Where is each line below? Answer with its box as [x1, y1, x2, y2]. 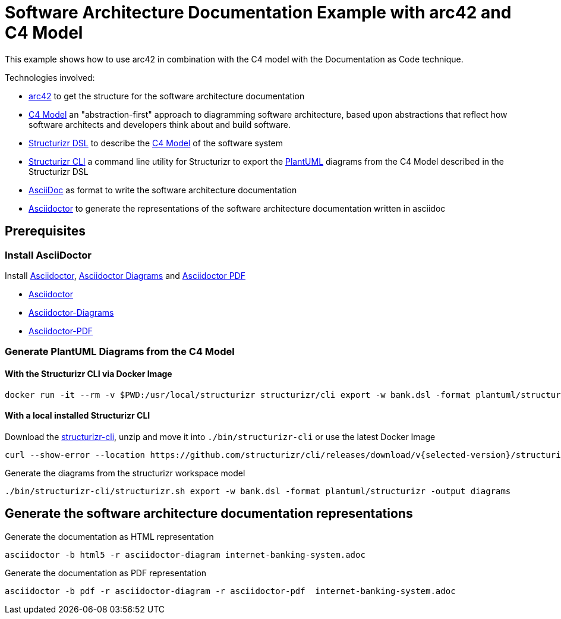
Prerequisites [5, 224, 86, 239]
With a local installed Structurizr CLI [5, 410, 150, 421]
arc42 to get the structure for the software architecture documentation [29, 90, 305, 101]
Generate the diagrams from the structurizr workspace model [5, 467, 245, 478]
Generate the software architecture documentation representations [5, 506, 413, 521]
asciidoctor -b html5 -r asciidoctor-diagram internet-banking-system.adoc [5, 549, 365, 560]
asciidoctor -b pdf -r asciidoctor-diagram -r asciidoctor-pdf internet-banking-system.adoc [5, 586, 456, 596]
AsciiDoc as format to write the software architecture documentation [29, 184, 297, 195]
